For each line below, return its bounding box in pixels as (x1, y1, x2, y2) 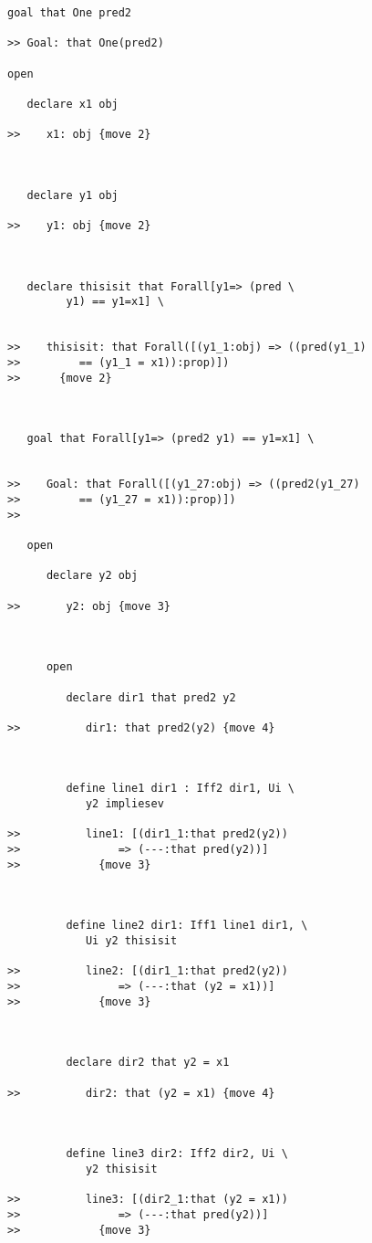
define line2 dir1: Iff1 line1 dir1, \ (66, 919, 308, 932)
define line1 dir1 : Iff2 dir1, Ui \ (66, 782, 294, 795)
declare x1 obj (26, 97, 119, 111)
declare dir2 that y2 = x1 (66, 1056, 230, 1069)
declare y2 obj (46, 569, 139, 583)
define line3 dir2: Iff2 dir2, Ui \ (66, 1147, 288, 1161)
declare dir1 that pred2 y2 (66, 690, 236, 704)
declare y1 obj (26, 188, 119, 202)
